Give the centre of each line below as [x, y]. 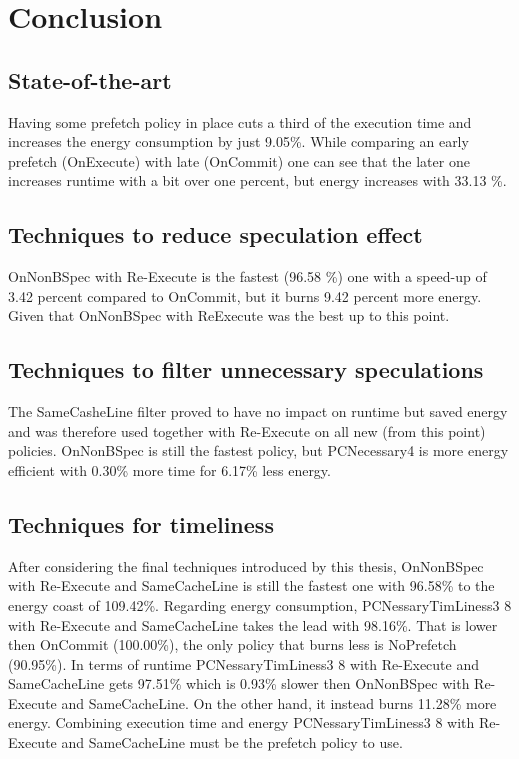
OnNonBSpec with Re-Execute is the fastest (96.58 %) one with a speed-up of [247, 276]
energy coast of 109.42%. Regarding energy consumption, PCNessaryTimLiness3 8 [260, 604]
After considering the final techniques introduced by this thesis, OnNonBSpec [246, 565]
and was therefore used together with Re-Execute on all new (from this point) [247, 430]
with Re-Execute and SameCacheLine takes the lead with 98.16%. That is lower [253, 624]
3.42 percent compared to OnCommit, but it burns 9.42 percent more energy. [245, 295]
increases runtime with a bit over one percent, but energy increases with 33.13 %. [257, 180]
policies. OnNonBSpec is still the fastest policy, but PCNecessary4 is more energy [258, 450]
